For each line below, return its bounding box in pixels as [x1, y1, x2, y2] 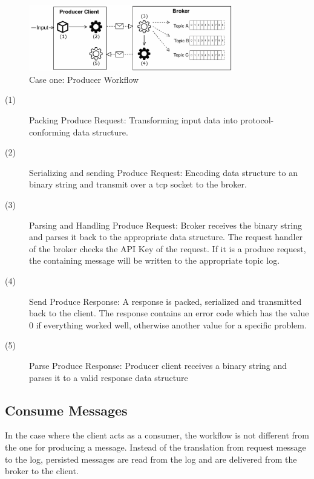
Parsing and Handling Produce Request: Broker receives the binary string [29, 218, 302, 231]
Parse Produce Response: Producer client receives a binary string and [29, 359, 287, 371]
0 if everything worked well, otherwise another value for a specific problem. [29, 318, 307, 331]
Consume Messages [5, 400, 128, 419]
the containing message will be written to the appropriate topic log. [29, 254, 280, 267]
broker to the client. [5, 464, 79, 477]
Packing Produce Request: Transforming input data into [29, 114, 238, 126]
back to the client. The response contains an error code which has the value [29, 307, 309, 319]
